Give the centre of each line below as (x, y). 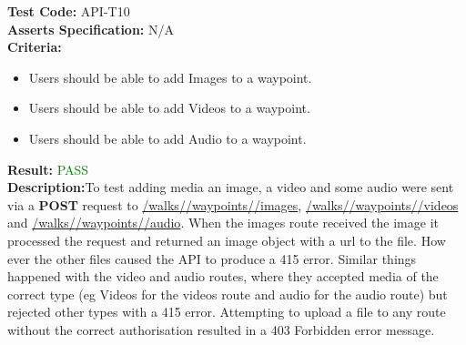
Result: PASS (48, 169)
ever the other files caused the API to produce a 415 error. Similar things (212, 258)
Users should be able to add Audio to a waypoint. (167, 138)
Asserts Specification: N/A (91, 29)
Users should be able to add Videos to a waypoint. (169, 108)
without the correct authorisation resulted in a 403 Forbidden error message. (221, 329)
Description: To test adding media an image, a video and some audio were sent (231, 187)
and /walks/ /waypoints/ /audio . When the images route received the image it (223, 223)
